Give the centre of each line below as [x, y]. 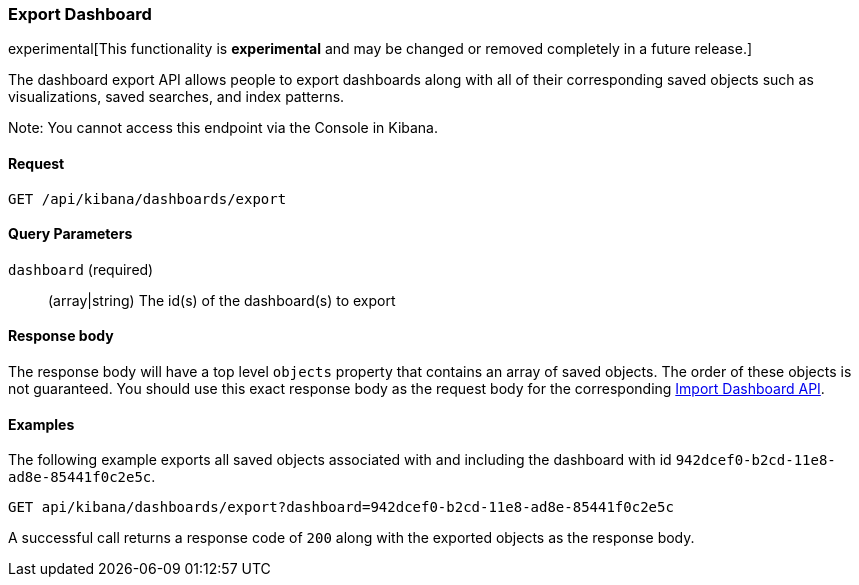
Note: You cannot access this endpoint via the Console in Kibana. [223, 128]
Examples [41, 424]
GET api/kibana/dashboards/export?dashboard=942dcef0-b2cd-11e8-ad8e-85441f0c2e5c [341, 507]
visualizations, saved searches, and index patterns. [176, 97]
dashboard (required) [81, 269]
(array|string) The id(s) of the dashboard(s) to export [222, 300]
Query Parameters [70, 234]
